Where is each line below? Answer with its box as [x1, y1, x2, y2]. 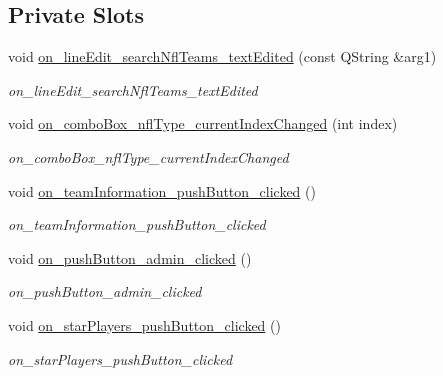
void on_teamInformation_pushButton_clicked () [8, 180, 316, 201]
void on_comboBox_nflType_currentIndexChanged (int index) [8, 113, 398, 134]
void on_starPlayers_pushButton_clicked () [8, 314, 281, 335]
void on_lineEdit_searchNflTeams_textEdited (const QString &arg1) [8, 46, 437, 67]
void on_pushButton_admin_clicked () [8, 247, 252, 268]
